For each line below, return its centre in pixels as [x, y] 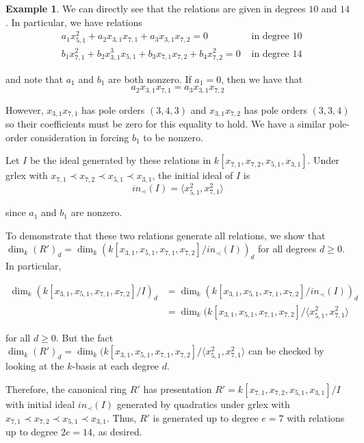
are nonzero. [96, 212]
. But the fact [84, 337]
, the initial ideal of [193, 175]
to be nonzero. [173, 137]
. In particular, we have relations [74, 22]
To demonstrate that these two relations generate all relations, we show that [166, 235]
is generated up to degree [206, 417]
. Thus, [121, 417]
